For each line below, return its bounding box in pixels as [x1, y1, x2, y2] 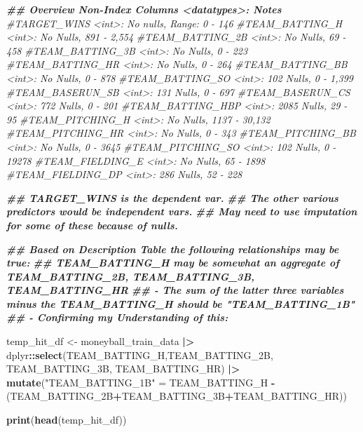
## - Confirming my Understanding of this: [6, 310, 228, 325]
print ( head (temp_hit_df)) [6, 412, 127, 427]
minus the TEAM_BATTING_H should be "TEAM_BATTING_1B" [6, 296, 355, 311]
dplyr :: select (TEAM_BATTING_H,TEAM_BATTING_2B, [6, 347, 273, 362]
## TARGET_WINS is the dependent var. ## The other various [6, 190, 338, 205]
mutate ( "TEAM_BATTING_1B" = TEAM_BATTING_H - [6, 374, 275, 389]
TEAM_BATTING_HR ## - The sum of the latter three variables [6, 283, 344, 297]
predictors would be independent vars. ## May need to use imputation [6, 204, 357, 219]
